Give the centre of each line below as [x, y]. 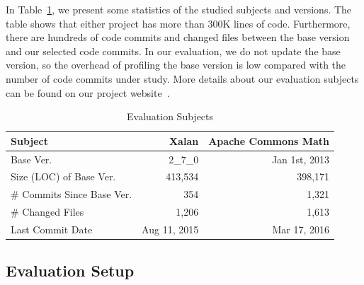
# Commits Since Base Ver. [72, 194]
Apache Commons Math [269, 140]
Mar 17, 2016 [301, 229]
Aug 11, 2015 [170, 229]
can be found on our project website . [88, 92]
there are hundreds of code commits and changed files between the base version [178, 37]
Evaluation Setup [70, 271]
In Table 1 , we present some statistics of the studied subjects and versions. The [179, 9]
